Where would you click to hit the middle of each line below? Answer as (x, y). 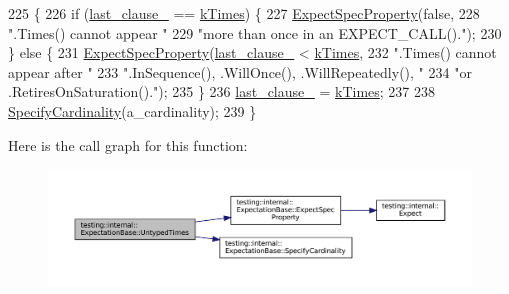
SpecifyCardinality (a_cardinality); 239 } (132, 110)
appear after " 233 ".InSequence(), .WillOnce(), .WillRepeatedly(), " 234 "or (240, 71)
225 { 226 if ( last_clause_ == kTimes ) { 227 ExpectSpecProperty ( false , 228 (244, 13)
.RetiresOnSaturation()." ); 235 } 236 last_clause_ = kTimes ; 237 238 (222, 91)
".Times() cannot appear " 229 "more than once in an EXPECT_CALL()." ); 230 (255, 32)
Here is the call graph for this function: (128, 144)
